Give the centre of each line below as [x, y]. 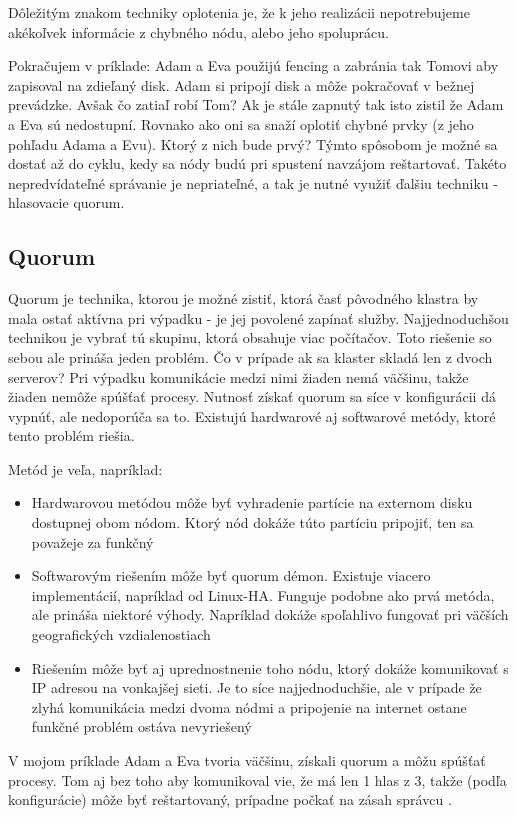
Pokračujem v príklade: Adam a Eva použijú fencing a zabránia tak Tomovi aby [253, 65]
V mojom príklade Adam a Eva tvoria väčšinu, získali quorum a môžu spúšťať [247, 760]
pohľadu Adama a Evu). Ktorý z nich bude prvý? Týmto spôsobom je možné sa [253, 143]
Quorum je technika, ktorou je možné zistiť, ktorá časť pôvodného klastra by [243, 298]
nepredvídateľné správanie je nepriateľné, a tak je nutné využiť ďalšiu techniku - [253, 182]
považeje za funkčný [92, 541]
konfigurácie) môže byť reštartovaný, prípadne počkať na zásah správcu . [230, 799]
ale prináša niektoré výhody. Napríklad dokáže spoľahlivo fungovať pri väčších [270, 614]
